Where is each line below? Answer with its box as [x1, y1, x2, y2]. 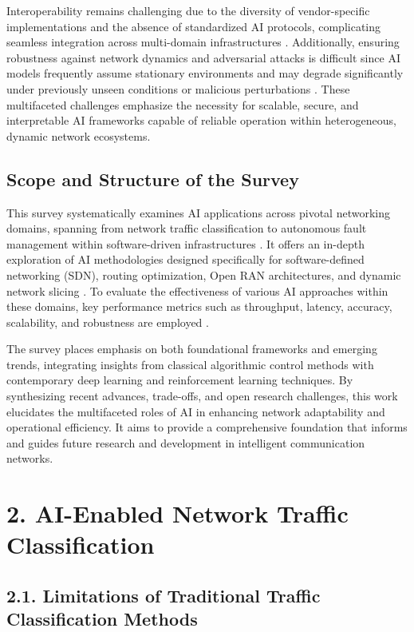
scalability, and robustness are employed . [6, 313, 209, 330]
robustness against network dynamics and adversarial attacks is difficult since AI [6, 49, 400, 66]
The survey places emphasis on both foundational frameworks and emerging [6, 340, 377, 357]
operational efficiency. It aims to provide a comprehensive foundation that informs [6, 419, 408, 435]
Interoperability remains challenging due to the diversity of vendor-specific [6, 2, 370, 18]
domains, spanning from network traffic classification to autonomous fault [6, 220, 367, 237]
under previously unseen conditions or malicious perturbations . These [6, 80, 350, 97]
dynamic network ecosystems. [6, 127, 151, 144]
